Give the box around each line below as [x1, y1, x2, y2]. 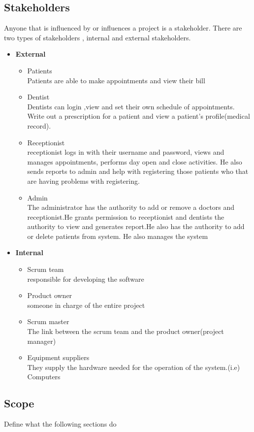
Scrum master [27, 316, 69, 327]
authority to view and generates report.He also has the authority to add [27, 221, 245, 232]
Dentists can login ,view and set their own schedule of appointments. [27, 101, 235, 111]
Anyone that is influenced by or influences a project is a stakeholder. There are [4, 23, 242, 33]
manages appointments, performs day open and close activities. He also [27, 156, 242, 166]
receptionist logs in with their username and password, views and [27, 147, 224, 157]
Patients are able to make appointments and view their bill [27, 75, 205, 85]
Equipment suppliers [27, 352, 90, 363]
